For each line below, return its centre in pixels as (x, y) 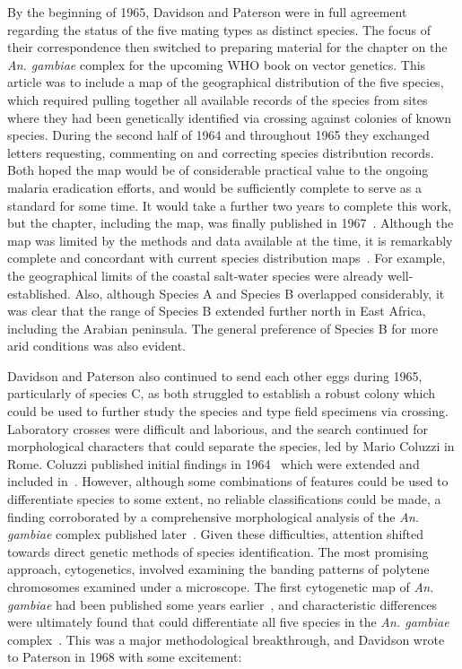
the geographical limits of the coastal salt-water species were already (196, 275)
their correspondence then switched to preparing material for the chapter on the (227, 47)
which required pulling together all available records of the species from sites (218, 99)
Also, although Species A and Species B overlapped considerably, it (260, 293)
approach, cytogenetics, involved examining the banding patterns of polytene (218, 569)
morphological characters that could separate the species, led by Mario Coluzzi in (231, 446)
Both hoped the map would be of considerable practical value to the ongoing (218, 170)
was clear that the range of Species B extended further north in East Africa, (217, 311)
